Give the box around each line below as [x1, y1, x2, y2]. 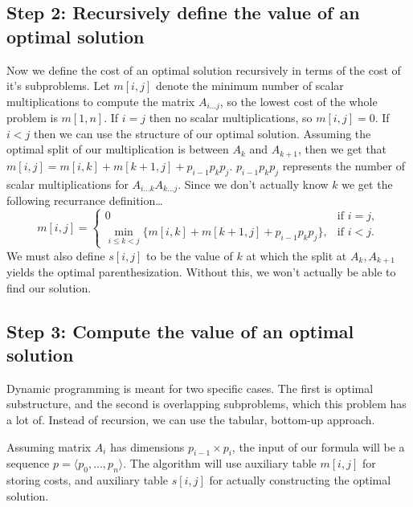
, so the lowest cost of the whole [219, 92, 378, 109]
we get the [341, 175, 393, 192]
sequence [6, 455, 50, 472]
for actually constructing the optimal [209, 472, 391, 489]
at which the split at [246, 247, 347, 264]
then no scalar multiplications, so [149, 109, 313, 126]
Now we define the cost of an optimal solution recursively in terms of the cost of [6, 61, 401, 78]
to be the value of [146, 247, 233, 264]
